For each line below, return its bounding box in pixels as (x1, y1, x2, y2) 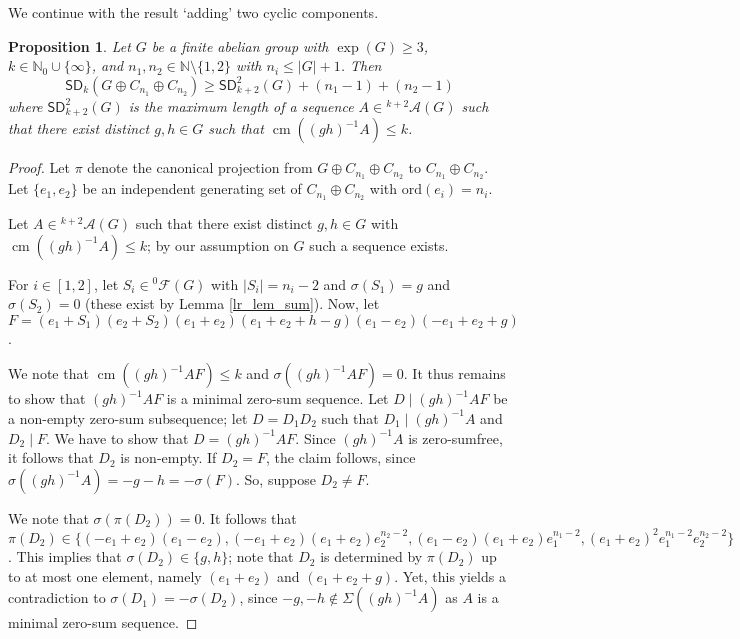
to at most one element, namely (8, 565, 202, 586)
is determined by (320, 546, 423, 567)
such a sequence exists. (309, 234, 449, 255)
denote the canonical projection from (87, 157, 313, 178)
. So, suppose (236, 468, 316, 489)
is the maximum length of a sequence (128, 95, 354, 116)
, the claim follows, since (266, 447, 416, 468)
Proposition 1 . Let (8, 35, 131, 56)
